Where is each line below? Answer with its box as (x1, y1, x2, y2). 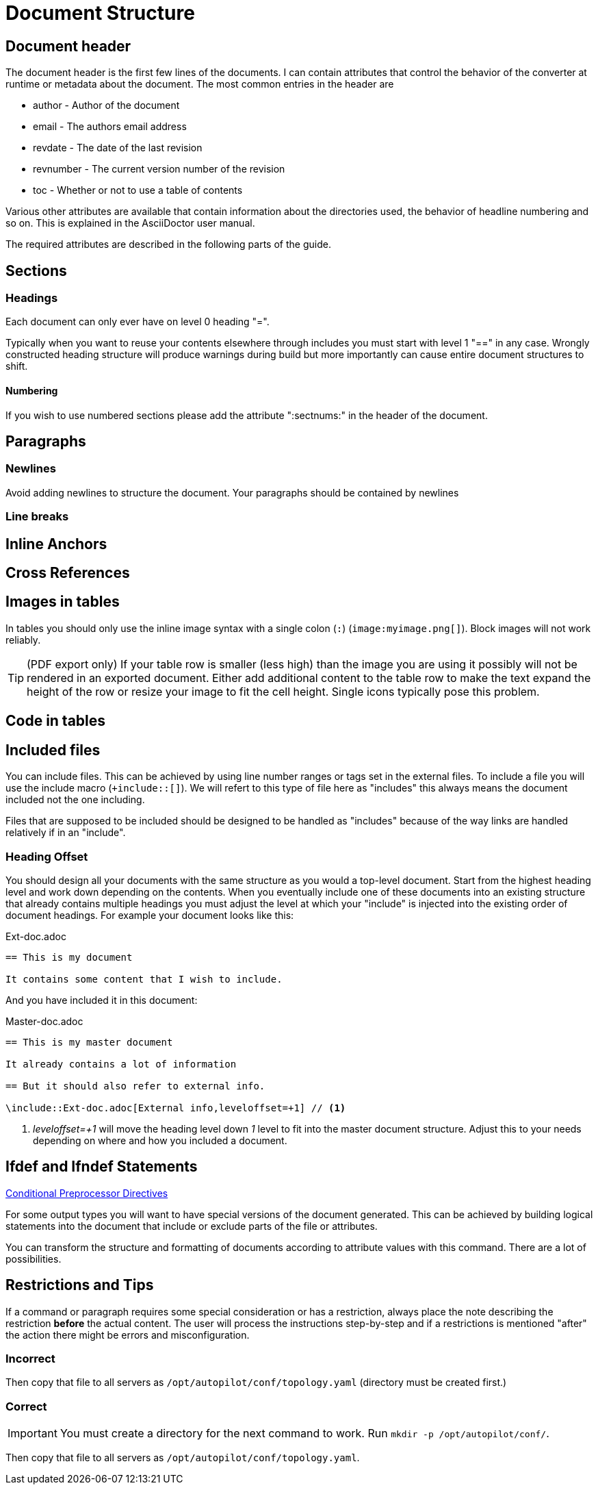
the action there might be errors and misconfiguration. (5, 1328, 250, 1341)
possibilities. (5, 1252, 62, 1265)
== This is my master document (5, 1036, 173, 1048)
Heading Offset (5, 849, 88, 863)
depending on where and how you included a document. (33, 1134, 287, 1146)
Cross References (5, 564, 130, 582)
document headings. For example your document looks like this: (5, 909, 294, 921)
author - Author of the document (33, 99, 180, 112)
